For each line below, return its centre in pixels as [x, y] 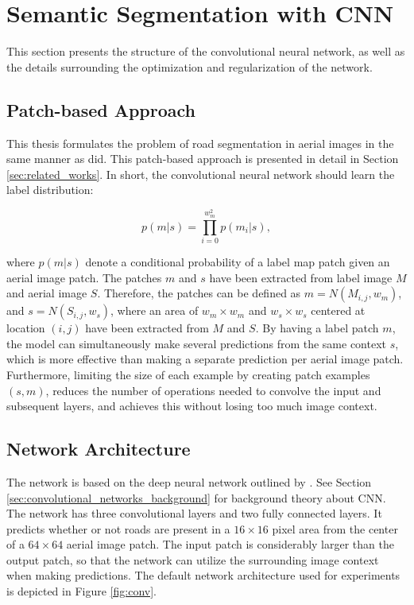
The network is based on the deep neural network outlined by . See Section [189, 481]
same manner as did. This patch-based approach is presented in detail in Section [203, 159]
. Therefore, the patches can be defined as [199, 293]
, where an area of [155, 310]
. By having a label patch [317, 328]
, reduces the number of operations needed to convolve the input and [213, 390]
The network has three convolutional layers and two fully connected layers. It [194, 513]
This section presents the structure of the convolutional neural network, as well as [206, 51]
